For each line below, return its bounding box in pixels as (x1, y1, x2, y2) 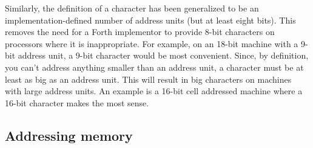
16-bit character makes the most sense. (5, 96, 149, 109)
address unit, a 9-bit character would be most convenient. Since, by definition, (18, 49, 309, 62)
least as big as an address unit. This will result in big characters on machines (5, 72, 292, 85)
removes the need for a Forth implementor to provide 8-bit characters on (5, 25, 275, 38)
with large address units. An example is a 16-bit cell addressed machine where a (5, 85, 303, 97)
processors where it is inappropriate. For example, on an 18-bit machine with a (5, 37, 298, 50)
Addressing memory (5, 126, 133, 144)
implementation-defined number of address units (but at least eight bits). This (5, 13, 296, 26)
